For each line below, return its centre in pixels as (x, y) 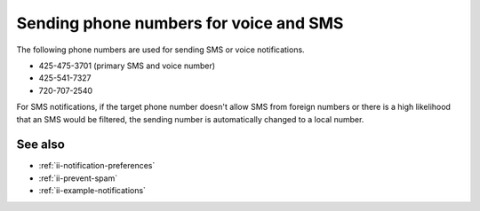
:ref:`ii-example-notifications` (92, 191)
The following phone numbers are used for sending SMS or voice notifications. (161, 50)
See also (41, 145)
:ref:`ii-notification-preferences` (97, 166)
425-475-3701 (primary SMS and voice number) (127, 66)
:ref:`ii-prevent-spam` (78, 178)
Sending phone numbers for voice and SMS (180, 23)
